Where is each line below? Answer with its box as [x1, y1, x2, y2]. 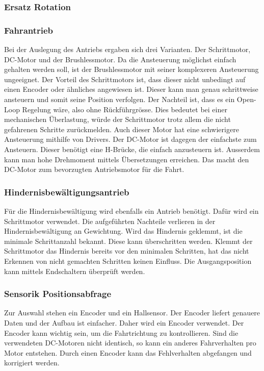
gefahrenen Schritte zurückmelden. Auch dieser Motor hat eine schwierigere [4, 123, 239, 134]
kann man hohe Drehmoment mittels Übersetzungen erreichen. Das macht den [4, 154, 249, 164]
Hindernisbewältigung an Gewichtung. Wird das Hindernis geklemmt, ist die [4, 226, 243, 236]
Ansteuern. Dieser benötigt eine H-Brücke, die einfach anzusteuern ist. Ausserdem [4, 144, 260, 154]
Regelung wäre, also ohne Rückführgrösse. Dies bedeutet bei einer [22, 104, 227, 114]
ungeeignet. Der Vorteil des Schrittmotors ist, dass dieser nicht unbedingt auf [4, 73, 246, 84]
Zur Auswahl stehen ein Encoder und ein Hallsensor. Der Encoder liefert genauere [4, 307, 260, 318]
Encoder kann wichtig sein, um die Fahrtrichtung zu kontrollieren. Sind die [4, 327, 239, 338]
